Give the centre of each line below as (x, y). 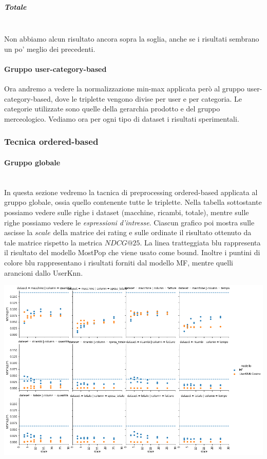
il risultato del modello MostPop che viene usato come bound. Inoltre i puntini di (132, 252)
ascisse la (18, 232)
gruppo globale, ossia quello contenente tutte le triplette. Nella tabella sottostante (133, 202)
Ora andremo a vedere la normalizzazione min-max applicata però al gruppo (125, 89)
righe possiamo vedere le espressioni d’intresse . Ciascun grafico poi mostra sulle (129, 222)
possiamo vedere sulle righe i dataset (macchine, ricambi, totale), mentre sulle (127, 212)
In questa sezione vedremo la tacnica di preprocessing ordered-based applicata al (131, 192)
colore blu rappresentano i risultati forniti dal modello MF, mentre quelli (119, 262)
